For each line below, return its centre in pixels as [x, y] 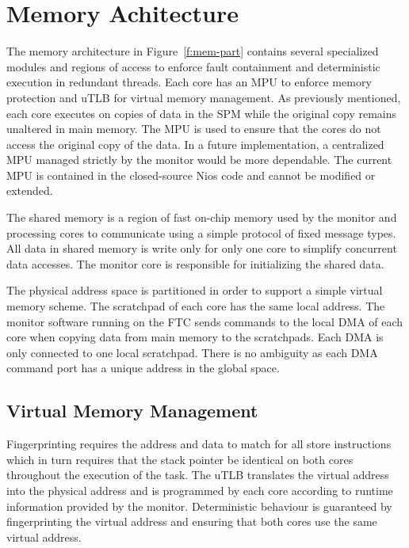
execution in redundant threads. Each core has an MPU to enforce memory [189, 82]
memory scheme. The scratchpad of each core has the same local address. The [196, 306]
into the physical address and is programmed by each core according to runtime [200, 490]
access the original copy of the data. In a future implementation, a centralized [195, 144]
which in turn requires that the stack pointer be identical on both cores [180, 459]
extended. [30, 190]
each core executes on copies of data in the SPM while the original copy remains [202, 113]
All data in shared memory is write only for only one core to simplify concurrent [202, 248]
